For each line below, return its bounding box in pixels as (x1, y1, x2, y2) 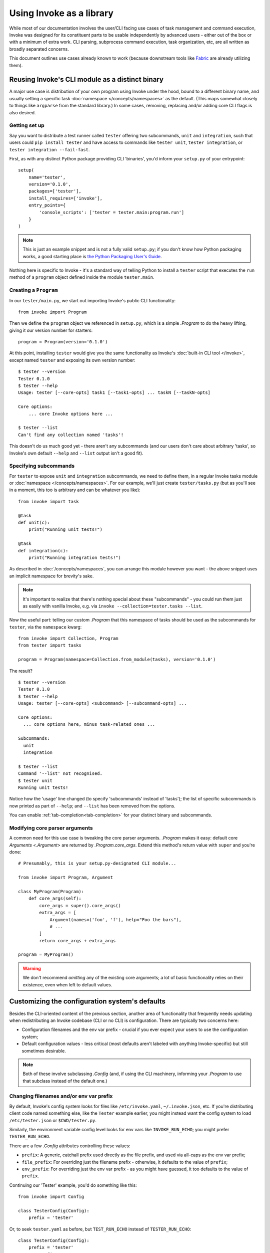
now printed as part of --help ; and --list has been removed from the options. (9, 802, 175, 809)
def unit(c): (18, 520, 50, 526)
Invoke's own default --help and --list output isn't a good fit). (9, 450, 143, 456)
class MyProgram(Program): (18, 889, 84, 894)
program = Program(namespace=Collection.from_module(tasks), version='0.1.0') (18, 657, 216, 663)
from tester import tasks (18, 643, 82, 649)
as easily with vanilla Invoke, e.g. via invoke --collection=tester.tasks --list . (22, 603, 202, 609)
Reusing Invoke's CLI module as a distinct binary (9, 75, 163, 84)
